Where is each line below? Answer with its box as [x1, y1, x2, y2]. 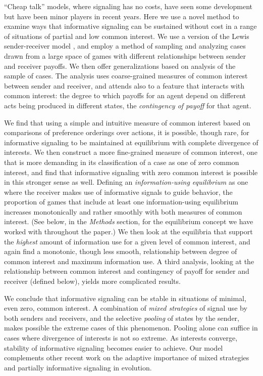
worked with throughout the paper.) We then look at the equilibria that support [4, 226, 253, 237]
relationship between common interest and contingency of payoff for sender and [4, 266, 249, 276]
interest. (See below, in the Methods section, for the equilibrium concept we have [4, 216, 253, 227]
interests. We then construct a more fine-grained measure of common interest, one [4, 147, 257, 157]
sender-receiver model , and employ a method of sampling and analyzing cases [4, 40, 246, 51]
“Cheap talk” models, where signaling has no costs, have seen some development [4, 1, 253, 11]
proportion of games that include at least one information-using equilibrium [4, 196, 239, 207]
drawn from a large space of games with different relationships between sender [4, 50, 246, 61]
